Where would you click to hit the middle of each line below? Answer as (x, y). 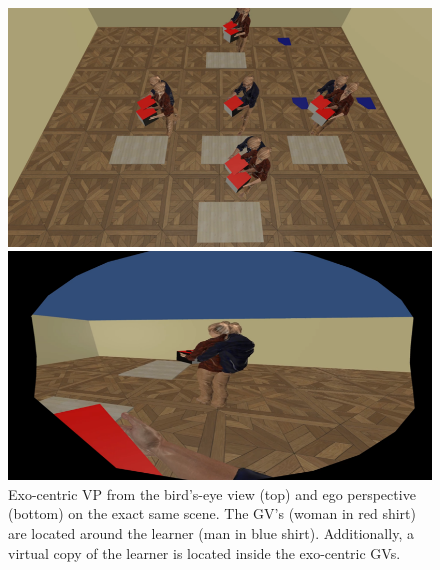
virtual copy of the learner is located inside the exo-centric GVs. (204, 552)
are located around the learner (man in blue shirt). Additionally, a (211, 532)
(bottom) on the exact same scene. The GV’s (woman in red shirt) (212, 513)
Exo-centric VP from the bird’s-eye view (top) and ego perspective (212, 493)
